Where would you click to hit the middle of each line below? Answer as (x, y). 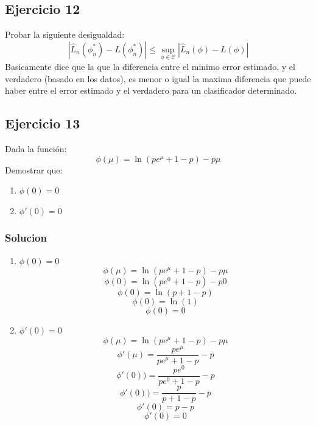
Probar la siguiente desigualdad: (65, 34)
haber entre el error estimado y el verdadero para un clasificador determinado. (151, 90)
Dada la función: (36, 148)
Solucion (26, 238)
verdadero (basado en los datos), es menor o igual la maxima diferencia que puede (158, 78)
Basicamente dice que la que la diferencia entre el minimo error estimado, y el (150, 67)
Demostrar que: (34, 169)
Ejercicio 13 (43, 123)
